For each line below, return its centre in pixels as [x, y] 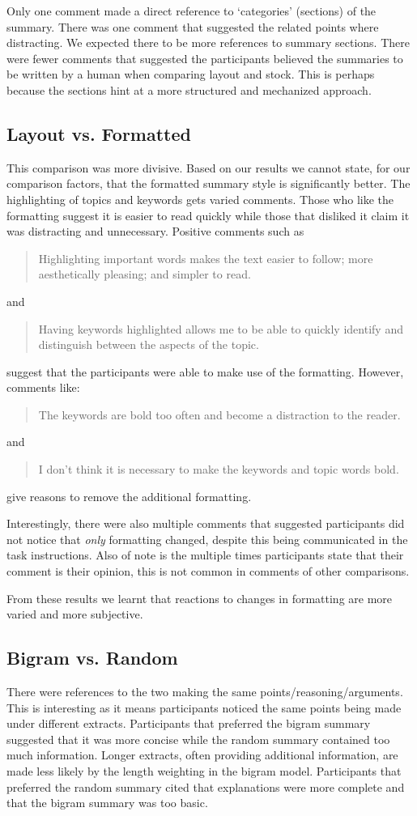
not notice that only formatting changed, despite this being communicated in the [207, 539]
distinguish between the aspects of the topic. [149, 344]
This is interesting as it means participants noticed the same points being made [204, 707]
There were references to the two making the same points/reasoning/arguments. [205, 692]
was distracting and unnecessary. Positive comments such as [155, 231]
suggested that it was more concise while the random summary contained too [198, 739]
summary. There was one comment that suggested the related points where [193, 26]
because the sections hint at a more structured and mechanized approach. [189, 89]
